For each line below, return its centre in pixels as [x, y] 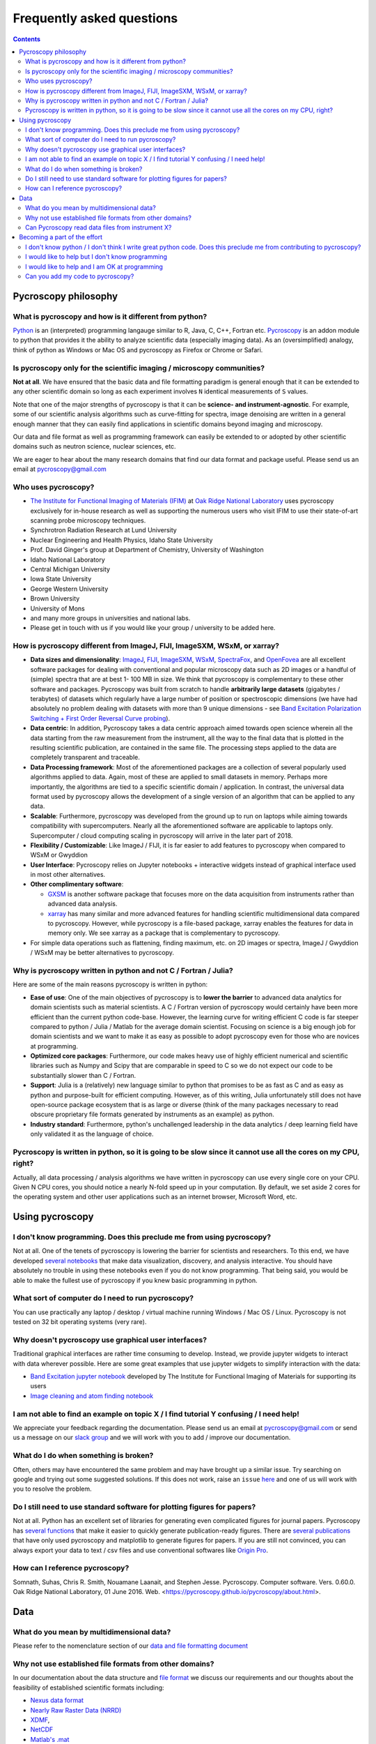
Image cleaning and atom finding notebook [92, 1396]
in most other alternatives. [68, 875]
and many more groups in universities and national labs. [110, 618]
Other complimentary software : [77, 884]
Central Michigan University [70, 569]
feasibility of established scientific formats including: [88, 1687]
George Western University [69, 589]
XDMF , [40, 1720]
